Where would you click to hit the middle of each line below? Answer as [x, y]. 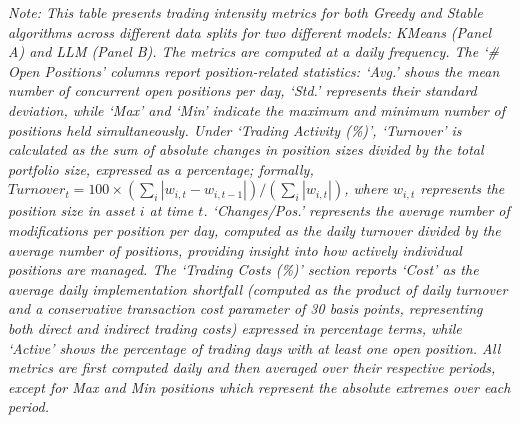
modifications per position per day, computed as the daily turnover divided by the [254, 229]
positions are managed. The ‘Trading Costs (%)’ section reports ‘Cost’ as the [243, 269]
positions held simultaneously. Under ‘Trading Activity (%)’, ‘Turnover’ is [235, 129]
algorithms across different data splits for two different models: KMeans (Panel [250, 31]
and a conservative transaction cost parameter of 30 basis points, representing [245, 308]
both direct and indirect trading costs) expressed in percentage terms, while [235, 327]
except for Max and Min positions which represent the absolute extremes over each [259, 386]
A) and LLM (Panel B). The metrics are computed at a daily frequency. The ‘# [253, 51]
